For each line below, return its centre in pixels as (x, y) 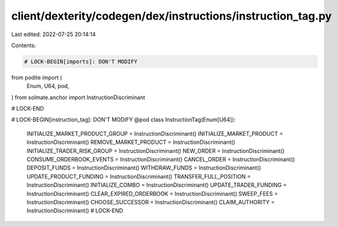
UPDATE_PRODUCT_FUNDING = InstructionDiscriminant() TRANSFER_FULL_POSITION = (139, 176)
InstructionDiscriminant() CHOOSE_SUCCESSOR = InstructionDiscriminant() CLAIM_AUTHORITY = (151, 202)
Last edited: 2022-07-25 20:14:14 (54, 34)
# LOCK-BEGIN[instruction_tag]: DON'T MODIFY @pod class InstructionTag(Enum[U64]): (123, 120)
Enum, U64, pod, (48, 86)
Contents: (24, 45)
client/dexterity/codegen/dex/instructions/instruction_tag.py (171, 16)
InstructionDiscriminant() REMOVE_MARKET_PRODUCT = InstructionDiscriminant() (131, 142)
